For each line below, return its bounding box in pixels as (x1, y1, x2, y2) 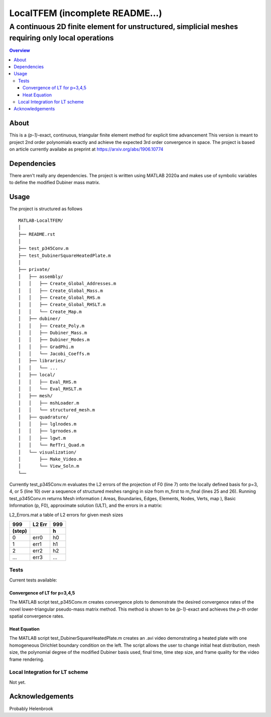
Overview (9, 48, 30, 54)
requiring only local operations (9, 33, 114, 43)
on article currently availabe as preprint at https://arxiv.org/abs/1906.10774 (9, 146, 164, 153)
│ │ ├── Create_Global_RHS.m (18, 295, 100, 301)
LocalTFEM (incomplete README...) (9, 8, 163, 19)
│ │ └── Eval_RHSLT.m (18, 386, 82, 392)
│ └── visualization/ (18, 449, 77, 455)
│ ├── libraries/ (18, 358, 66, 364)
